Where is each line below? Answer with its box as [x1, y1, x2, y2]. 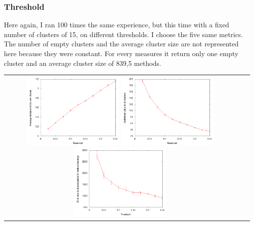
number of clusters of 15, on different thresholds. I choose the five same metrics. [4, 29, 243, 39]
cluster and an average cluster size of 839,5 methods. [4, 58, 161, 68]
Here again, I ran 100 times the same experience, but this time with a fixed [4, 20, 230, 30]
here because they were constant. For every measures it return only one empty [4, 48, 238, 58]
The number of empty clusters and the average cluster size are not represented [4, 39, 239, 49]
